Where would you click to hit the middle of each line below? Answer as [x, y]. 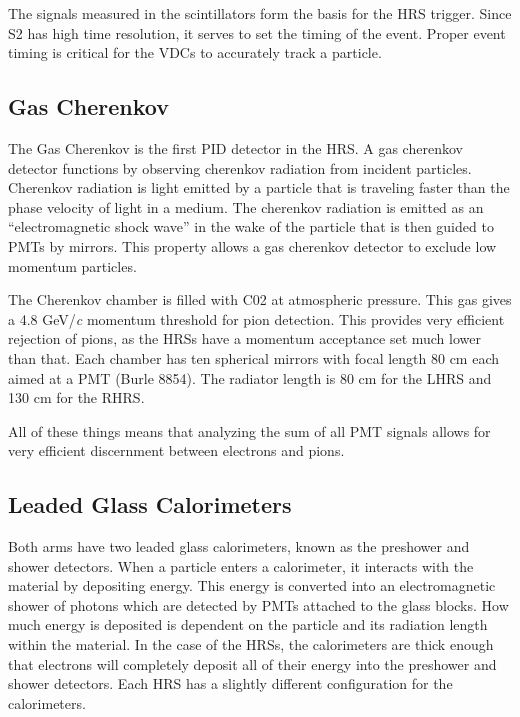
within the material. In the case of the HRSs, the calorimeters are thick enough [251, 644]
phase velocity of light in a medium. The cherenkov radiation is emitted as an [246, 206]
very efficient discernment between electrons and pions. [176, 450]
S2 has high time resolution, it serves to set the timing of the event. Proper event [257, 32]
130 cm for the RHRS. [76, 397]
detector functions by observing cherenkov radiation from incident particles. [240, 167]
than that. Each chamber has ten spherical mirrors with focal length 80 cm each [253, 357]
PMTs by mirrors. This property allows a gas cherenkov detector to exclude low [252, 245]
